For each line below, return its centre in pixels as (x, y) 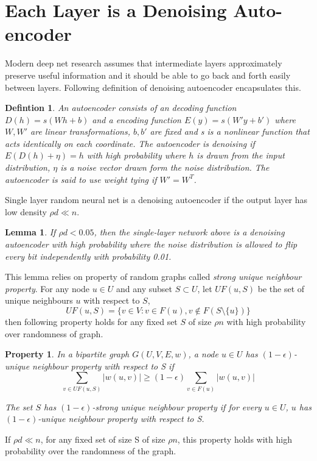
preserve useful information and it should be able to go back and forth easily (148, 75)
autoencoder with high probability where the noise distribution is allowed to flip (151, 244)
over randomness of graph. (54, 333)
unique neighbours (39, 300)
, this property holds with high (235, 439)
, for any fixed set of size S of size (103, 439)
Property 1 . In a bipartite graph (67, 354)
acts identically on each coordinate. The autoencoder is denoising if (130, 143)
